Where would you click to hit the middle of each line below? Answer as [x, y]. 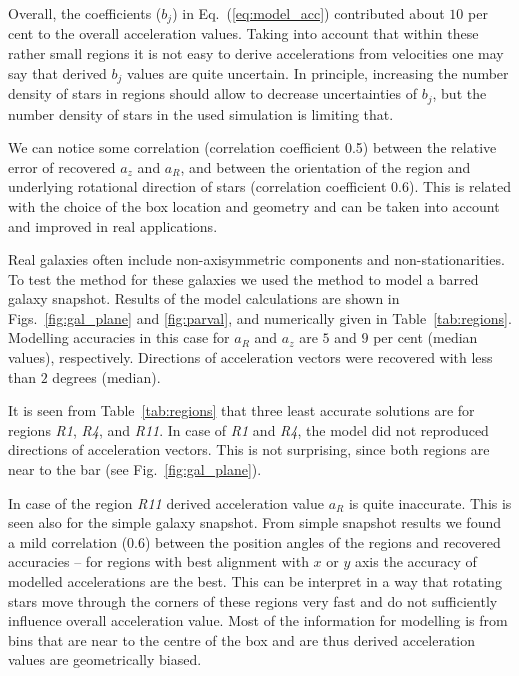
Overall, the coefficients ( [85, 13]
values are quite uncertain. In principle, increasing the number [318, 72]
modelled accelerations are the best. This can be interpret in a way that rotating [255, 581]
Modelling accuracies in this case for [119, 337]
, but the [459, 93]
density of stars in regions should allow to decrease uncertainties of [213, 93]
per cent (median [425, 337]
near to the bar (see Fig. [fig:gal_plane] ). [135, 469]
